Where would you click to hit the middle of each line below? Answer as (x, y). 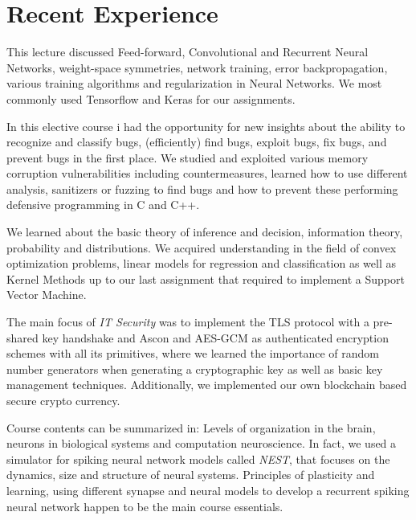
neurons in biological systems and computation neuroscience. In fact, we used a (202, 443)
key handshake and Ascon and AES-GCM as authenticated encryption (215, 337)
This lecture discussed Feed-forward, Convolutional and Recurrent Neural (188, 52)
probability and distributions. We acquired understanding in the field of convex (202, 247)
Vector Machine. (47, 295)
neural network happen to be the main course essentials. (145, 506)
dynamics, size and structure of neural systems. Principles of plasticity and (191, 475)
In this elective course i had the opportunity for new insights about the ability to (206, 126)
